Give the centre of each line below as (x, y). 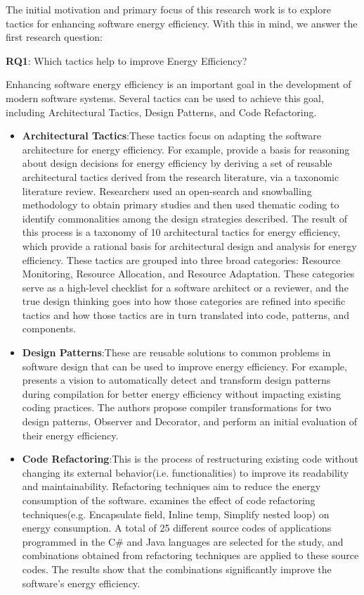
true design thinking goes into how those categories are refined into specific (184, 301)
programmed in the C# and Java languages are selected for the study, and (183, 541)
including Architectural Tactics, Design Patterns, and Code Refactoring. (161, 112)
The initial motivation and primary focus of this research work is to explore (168, 9)
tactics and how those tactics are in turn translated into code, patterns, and (186, 314)
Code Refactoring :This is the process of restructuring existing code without (190, 459)
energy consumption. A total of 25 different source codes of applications (177, 528)
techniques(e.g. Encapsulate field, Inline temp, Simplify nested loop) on (176, 514)
